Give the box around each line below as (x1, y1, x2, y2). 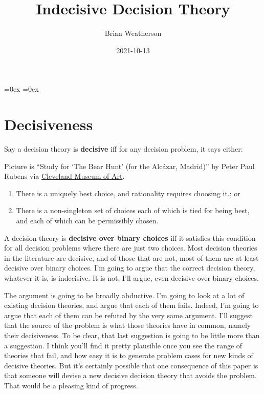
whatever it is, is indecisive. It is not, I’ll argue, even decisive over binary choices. (4, 272, 259, 283)
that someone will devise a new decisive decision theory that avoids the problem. (4, 370, 257, 381)
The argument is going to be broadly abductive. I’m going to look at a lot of (4, 289, 245, 300)
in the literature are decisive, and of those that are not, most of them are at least (4, 252, 259, 263)
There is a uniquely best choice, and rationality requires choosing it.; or (16, 188, 240, 198)
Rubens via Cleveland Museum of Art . (4, 171, 125, 181)
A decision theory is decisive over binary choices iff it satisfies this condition (4, 232, 256, 243)
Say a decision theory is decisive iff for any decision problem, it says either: (4, 143, 243, 154)
